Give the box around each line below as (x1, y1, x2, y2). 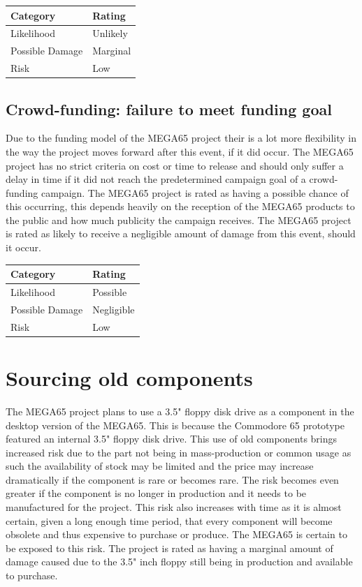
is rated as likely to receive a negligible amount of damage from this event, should (6, 226, 356, 241)
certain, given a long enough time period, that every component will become (6, 513, 333, 528)
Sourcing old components (6, 363, 253, 392)
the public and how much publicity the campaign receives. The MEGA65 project (6, 212, 352, 227)
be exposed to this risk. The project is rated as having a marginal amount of (6, 540, 333, 555)
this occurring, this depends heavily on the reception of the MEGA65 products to (6, 199, 355, 214)
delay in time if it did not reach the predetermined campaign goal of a (6, 172, 306, 186)
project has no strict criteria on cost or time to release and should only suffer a (6, 158, 344, 172)
